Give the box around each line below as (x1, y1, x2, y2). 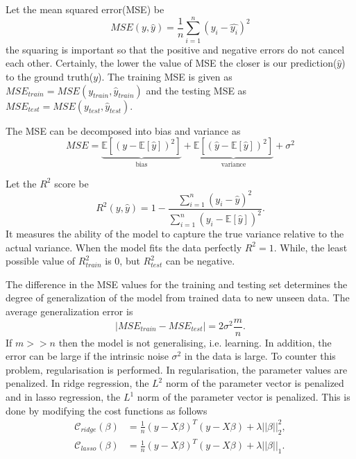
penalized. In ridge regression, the (6, 376, 149, 390)
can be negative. (165, 253, 235, 268)
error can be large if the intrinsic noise (6, 349, 169, 363)
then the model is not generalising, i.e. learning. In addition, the (58, 335, 332, 349)
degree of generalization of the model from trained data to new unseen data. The (6, 290, 350, 305)
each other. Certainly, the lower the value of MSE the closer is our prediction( (6, 56, 337, 70)
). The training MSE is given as (98, 69, 232, 83)
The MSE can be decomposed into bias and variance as (6, 123, 241, 137)
